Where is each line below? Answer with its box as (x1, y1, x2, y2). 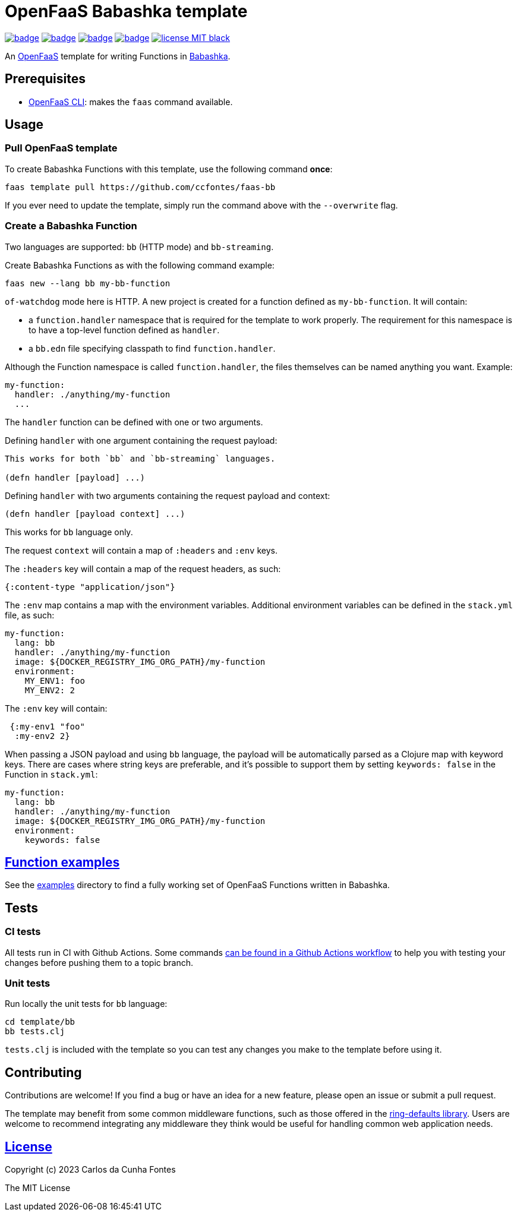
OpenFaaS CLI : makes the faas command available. (29, 96, 233, 107)
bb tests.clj (5, 1027, 65, 1037)
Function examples (5, 854, 120, 870)
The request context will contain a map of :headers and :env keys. (5, 545, 278, 555)
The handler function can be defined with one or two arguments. (5, 416, 263, 427)
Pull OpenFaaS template (5, 142, 118, 154)
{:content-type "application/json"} (5, 582, 175, 592)
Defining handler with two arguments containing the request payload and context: (5, 490, 330, 501)
